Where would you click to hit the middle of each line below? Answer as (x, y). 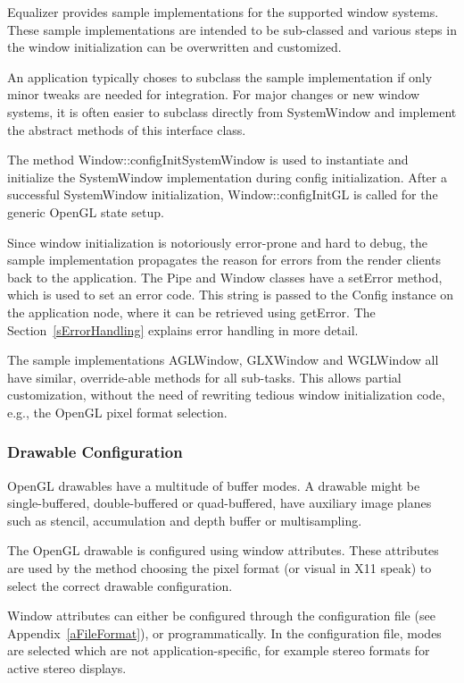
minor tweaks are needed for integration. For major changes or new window (214, 94)
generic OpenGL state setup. (86, 211)
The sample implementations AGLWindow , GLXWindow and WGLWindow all (223, 360)
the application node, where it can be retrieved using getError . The (191, 312)
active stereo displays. (67, 668)
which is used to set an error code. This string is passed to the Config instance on (231, 295)
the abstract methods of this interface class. (127, 129)
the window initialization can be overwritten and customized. (174, 47)
